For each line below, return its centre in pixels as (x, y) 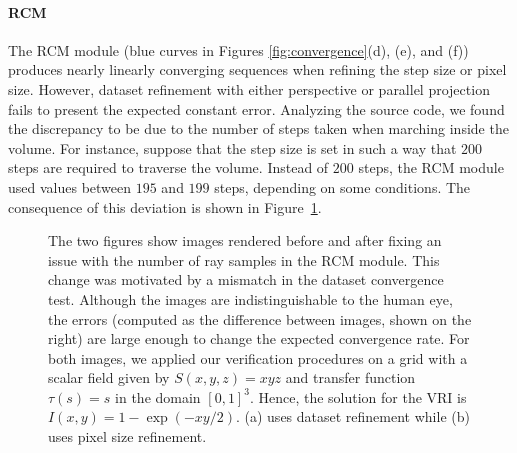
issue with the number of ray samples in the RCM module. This (244, 259)
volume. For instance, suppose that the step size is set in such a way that (232, 147)
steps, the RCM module (431, 167)
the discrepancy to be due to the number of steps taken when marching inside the (258, 128)
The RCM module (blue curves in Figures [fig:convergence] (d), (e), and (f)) (238, 49)
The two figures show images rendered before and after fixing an (245, 240)
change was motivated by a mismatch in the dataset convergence (246, 279)
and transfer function (350, 377)
